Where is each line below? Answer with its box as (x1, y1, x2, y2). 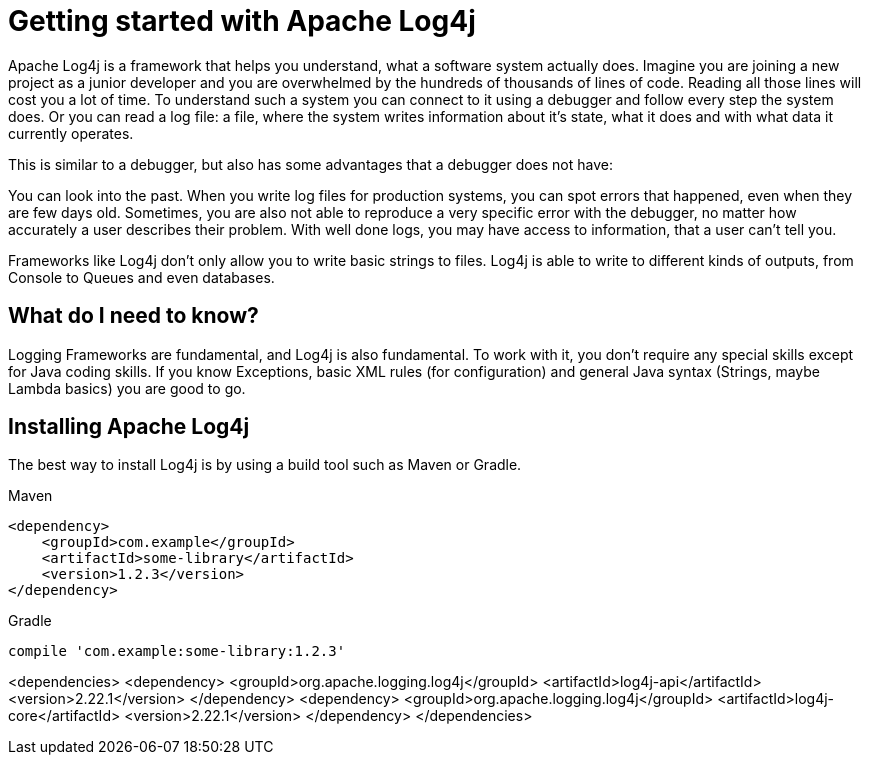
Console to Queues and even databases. (8, 268, 275, 286)
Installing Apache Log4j (8, 414, 250, 440)
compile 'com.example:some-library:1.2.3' (8, 643, 346, 660)
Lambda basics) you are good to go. (8, 379, 246, 397)
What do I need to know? (8, 303, 259, 329)
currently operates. (8, 124, 134, 142)
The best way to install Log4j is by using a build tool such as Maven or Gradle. (8, 456, 522, 474)
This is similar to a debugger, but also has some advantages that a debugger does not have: (8, 155, 614, 173)
